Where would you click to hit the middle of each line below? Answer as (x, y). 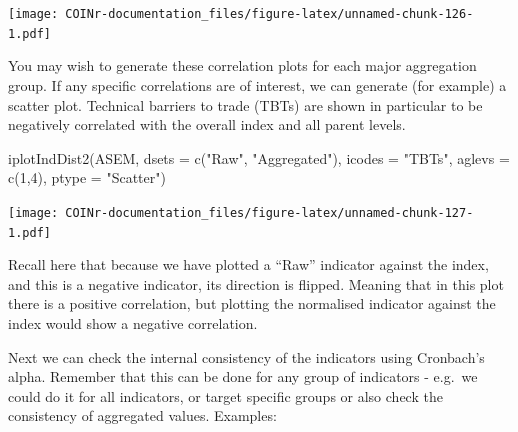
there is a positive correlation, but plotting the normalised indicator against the (252, 303)
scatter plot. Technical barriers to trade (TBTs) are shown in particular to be (245, 104)
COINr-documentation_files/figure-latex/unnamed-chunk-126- (269, 14)
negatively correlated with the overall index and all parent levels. (207, 124)
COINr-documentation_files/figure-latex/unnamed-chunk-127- (269, 212)
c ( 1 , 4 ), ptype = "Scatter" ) (87, 177)
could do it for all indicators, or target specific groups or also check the (225, 395)
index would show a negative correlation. (133, 322)
